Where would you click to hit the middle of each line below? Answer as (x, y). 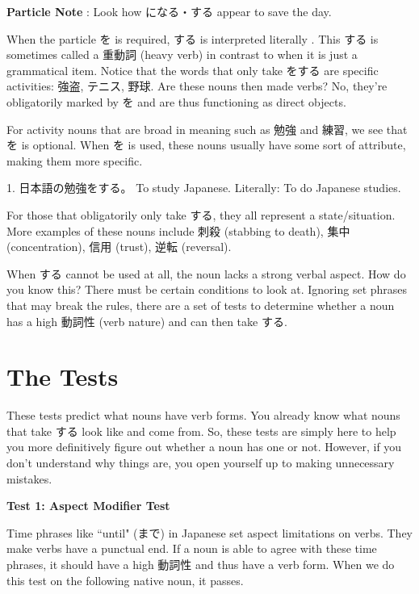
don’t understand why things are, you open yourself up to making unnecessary (201, 462)
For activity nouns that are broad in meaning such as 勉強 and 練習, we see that (207, 129)
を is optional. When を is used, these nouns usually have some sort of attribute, (206, 145)
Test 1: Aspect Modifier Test (88, 506)
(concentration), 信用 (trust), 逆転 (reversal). (119, 247)
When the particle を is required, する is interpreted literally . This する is (193, 38)
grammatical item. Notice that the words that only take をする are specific (193, 70)
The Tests (63, 376)
